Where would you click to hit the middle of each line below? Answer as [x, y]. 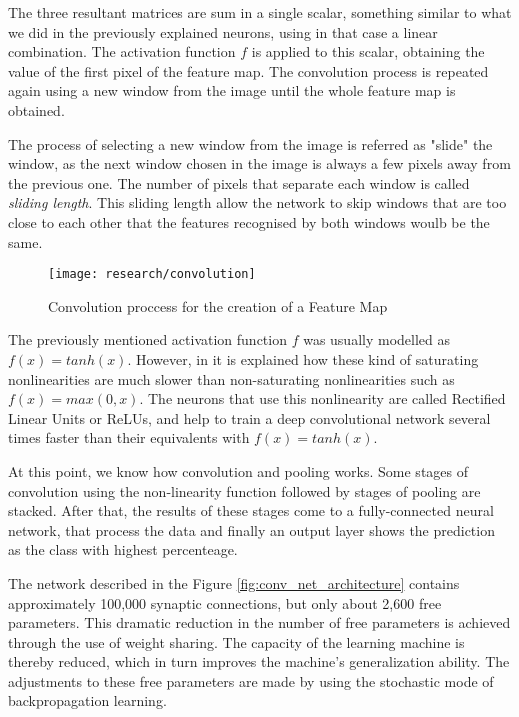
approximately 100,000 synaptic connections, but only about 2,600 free [225, 602]
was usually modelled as [377, 339]
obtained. [36, 109]
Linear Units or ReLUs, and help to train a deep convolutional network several [249, 417]
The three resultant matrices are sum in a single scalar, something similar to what [260, 12]
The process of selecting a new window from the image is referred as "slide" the [250, 143]
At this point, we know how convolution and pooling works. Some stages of [238, 470]
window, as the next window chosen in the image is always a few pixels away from [259, 163]
